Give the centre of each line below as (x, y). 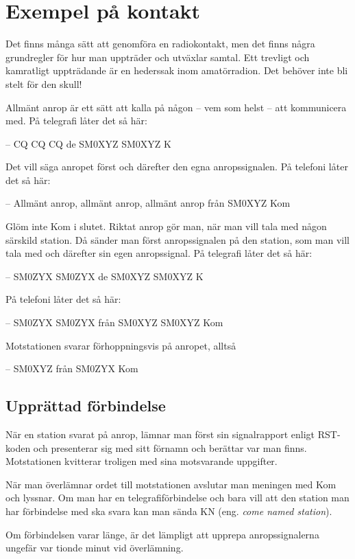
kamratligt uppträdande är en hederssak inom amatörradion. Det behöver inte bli (177, 70)
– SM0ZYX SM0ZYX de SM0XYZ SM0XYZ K (105, 276)
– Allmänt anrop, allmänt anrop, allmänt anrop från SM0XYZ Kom (148, 203)
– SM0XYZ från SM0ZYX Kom (72, 368)
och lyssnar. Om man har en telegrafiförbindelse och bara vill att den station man (177, 498)
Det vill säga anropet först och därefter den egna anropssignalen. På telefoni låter (177, 167)
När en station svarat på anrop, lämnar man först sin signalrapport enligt (160, 434)
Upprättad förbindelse (86, 406)
